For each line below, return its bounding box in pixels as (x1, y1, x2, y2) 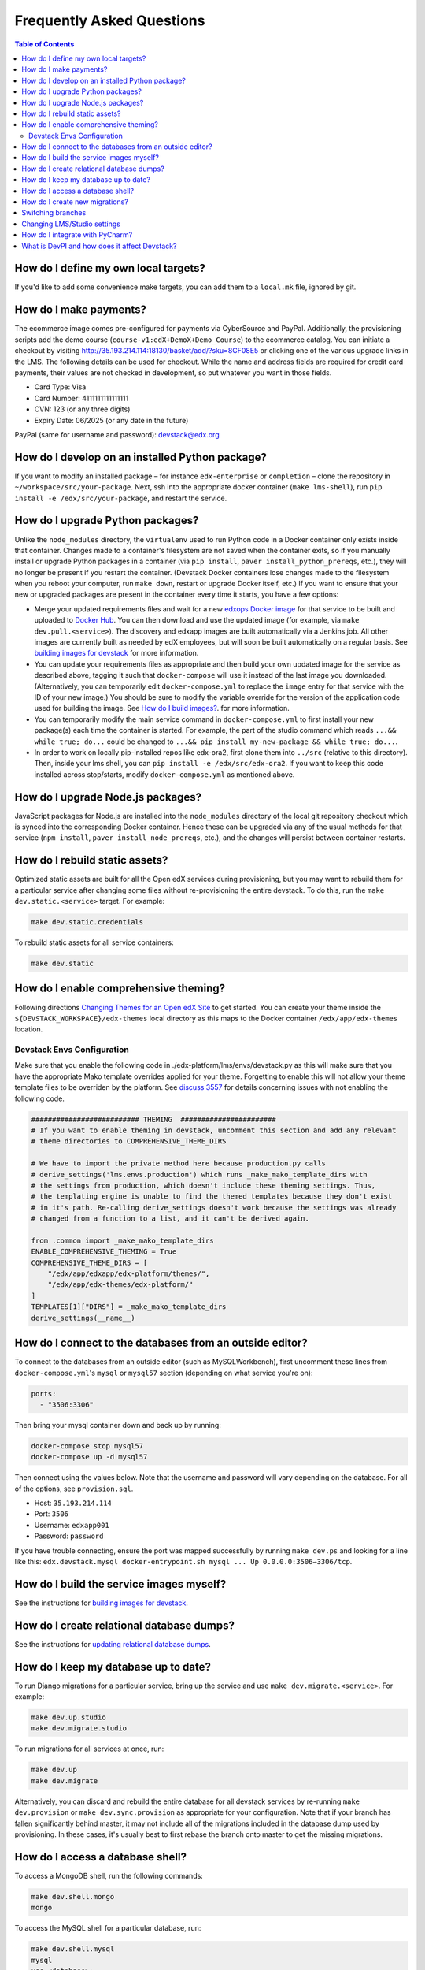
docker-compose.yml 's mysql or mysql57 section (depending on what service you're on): (14, 1368, 314, 1377)
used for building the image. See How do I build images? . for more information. (34, 704, 290, 713)
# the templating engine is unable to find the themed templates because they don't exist (31, 1192, 393, 1201)
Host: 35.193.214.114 (34, 1498, 112, 1508)
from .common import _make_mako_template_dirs (31, 1236, 214, 1245)
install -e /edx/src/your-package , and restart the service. (14, 493, 227, 503)
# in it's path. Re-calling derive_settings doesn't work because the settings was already (31, 1202, 397, 1212)
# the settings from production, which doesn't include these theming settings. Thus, (31, 1180, 376, 1190)
